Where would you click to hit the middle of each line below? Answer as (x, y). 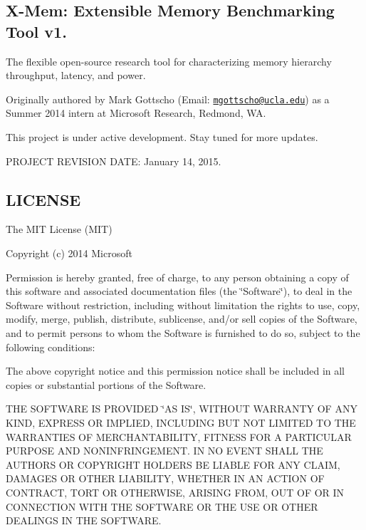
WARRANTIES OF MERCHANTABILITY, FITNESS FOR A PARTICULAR (179, 436)
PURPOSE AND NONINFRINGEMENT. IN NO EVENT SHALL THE (164, 451)
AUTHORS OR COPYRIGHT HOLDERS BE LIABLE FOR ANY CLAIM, (173, 464)
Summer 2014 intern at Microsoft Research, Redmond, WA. (136, 113)
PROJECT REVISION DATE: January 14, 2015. (114, 161)
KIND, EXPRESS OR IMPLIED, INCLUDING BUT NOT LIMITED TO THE (181, 422)
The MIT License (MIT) (59, 229)
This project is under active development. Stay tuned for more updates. (162, 137)
